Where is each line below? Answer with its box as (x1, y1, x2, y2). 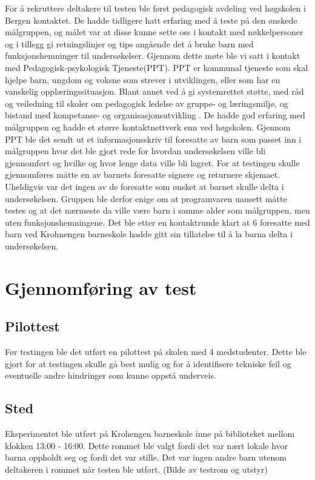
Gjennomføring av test (5, 275, 197, 300)
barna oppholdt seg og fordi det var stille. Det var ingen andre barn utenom (5, 451, 287, 464)
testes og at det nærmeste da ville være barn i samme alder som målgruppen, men (5, 204, 310, 217)
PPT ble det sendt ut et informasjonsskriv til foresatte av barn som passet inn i (5, 132, 302, 145)
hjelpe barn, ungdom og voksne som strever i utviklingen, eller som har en (5, 73, 280, 86)
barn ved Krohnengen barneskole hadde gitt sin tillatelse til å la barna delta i (5, 228, 293, 240)
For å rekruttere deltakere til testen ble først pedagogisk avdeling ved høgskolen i (5, 2, 306, 14)
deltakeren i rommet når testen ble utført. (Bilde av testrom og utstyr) (5, 462, 268, 475)
